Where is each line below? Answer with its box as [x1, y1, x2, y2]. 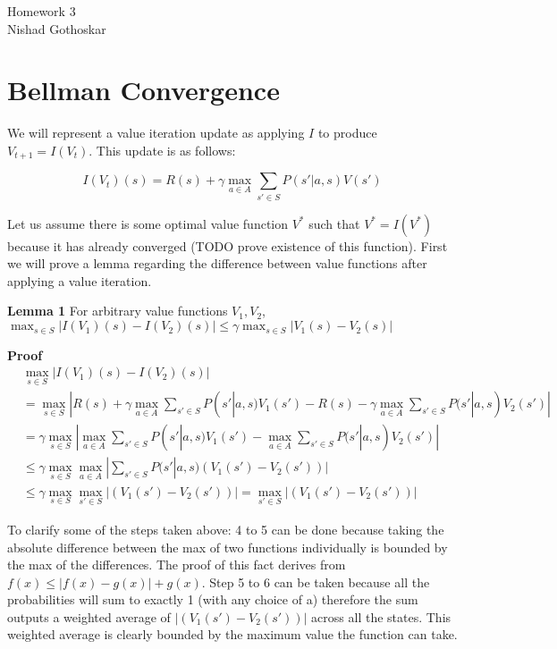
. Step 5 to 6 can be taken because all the [201, 572, 430, 591]
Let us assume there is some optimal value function [7, 214, 289, 232]
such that [308, 214, 360, 232]
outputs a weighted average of [7, 607, 171, 626]
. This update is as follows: [89, 140, 236, 159]
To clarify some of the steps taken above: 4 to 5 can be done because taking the [7, 519, 444, 538]
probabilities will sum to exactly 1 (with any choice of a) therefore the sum [7, 590, 418, 609]
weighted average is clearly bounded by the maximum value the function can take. [7, 625, 458, 644]
